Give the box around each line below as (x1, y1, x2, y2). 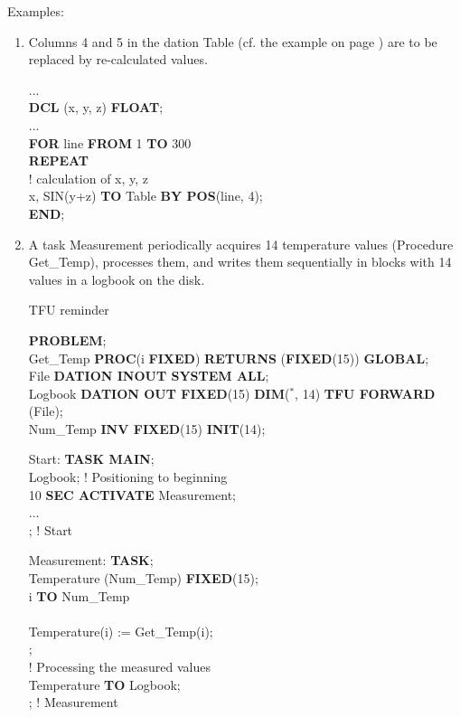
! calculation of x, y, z (28, 168, 149, 187)
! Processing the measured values (28, 657, 211, 675)
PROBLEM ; (28, 330, 107, 349)
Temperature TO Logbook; (28, 675, 181, 693)
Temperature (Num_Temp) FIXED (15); (28, 569, 258, 588)
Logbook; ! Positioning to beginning (28, 467, 228, 486)
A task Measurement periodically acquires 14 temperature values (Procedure (28, 234, 454, 253)
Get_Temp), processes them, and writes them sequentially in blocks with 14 (28, 252, 452, 271)
